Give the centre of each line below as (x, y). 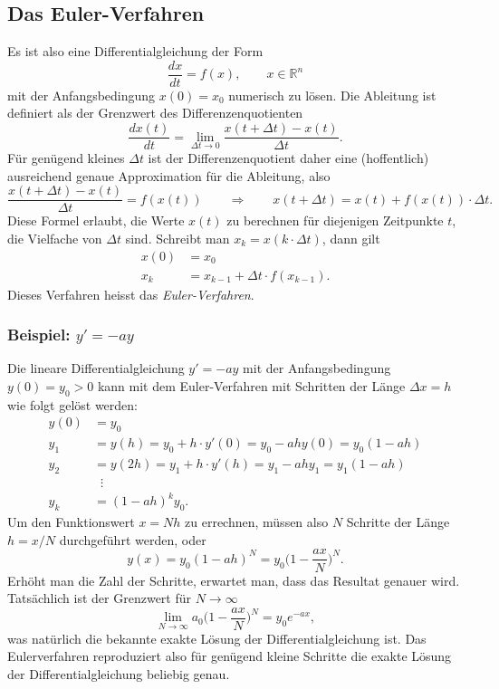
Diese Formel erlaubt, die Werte (96, 220)
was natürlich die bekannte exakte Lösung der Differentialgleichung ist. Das (217, 638)
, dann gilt (351, 238)
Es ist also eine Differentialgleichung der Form (135, 51)
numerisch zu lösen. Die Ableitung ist (332, 95)
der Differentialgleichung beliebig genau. (119, 673)
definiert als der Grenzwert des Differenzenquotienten (155, 113)
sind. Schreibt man (178, 238)
